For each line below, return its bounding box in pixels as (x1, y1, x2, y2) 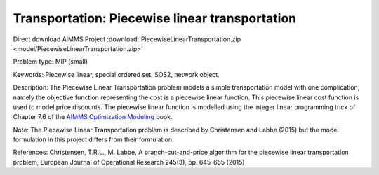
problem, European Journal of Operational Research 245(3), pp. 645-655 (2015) (13, 157, 245, 166)
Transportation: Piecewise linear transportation (13, 10, 297, 26)
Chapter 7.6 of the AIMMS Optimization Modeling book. (13, 113, 173, 121)
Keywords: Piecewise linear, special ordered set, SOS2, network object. (13, 70, 220, 78)
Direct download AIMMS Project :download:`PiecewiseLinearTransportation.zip (13, 35, 241, 43)
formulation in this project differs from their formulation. (13, 135, 174, 143)
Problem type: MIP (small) (13, 57, 88, 66)
